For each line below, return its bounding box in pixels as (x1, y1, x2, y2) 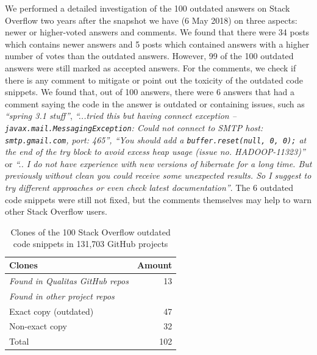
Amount (137, 259, 173, 271)
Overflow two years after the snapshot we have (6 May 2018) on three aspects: (5, 13, 297, 26)
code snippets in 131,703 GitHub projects (13, 237, 168, 250)
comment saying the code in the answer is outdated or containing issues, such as (5, 97, 305, 110)
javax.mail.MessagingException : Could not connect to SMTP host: (5, 121, 263, 134)
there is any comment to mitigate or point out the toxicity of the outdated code (5, 73, 303, 86)
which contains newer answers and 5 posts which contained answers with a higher (5, 37, 310, 50)
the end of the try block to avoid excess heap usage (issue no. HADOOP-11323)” (5, 145, 305, 158)
